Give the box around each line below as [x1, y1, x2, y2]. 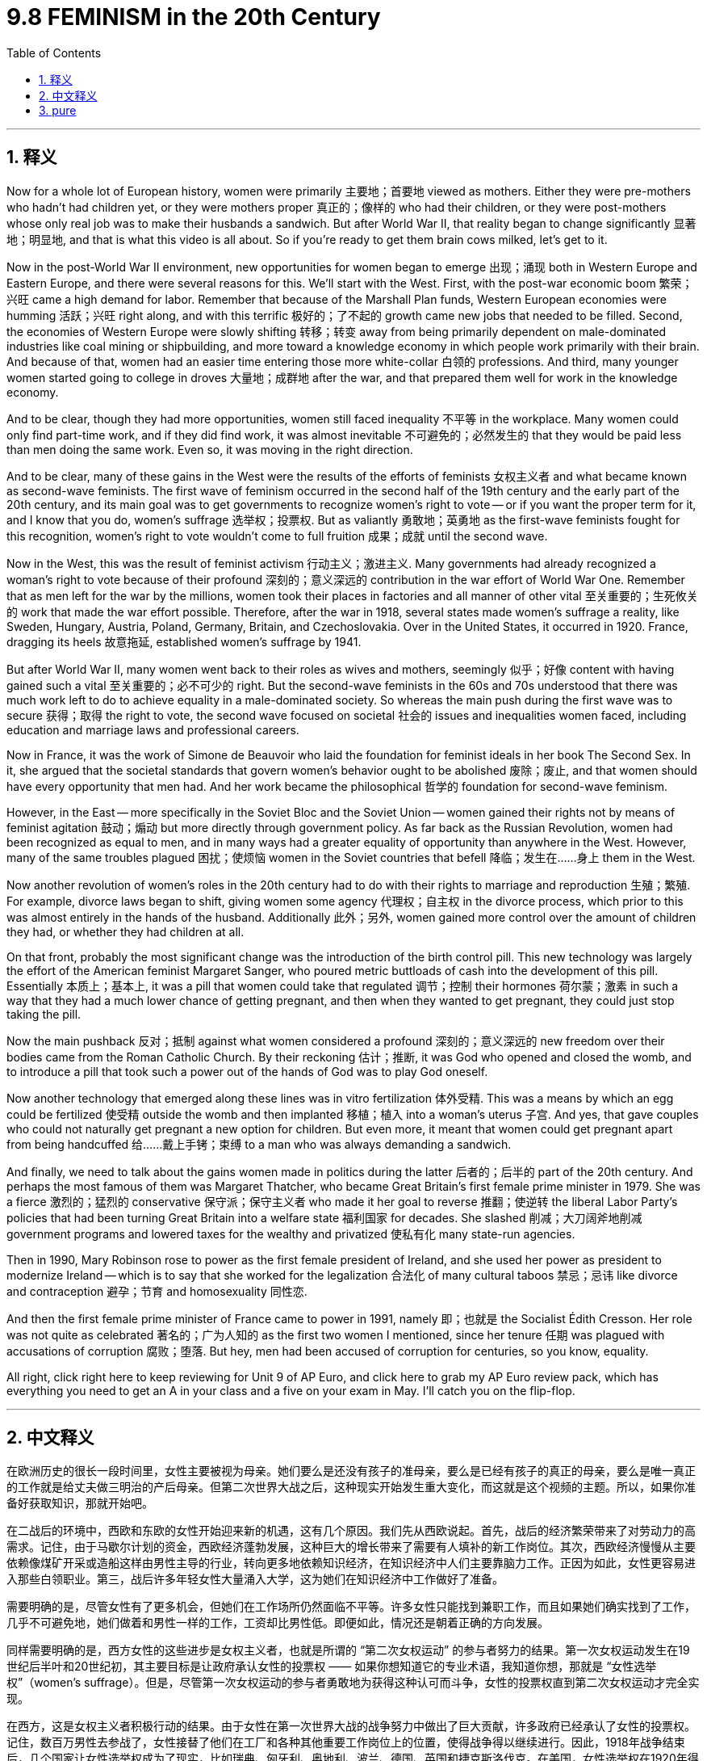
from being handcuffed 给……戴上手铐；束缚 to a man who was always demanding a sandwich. [6, 1137, 512, 1151]
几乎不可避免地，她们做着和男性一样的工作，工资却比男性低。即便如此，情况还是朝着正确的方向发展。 [6, 1616, 549, 1630]
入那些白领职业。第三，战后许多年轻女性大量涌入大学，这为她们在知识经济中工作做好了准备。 [6, 1572, 504, 1587]
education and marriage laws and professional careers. [6, 722, 299, 737]
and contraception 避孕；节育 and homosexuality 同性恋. [6, 1284, 307, 1298]
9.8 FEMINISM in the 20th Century [6, 3, 381, 31]
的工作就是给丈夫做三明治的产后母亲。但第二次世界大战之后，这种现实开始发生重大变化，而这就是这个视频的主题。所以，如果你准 [6, 1480, 696, 1494]
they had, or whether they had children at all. [6, 924, 245, 939]
